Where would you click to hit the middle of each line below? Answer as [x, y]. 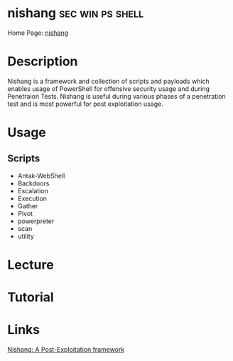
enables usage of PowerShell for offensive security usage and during [108, 88]
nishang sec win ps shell [76, 13]
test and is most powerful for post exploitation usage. [85, 104]
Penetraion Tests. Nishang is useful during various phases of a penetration [116, 96]
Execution [32, 198]
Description [43, 61]
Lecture [31, 265]
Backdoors [33, 183]
